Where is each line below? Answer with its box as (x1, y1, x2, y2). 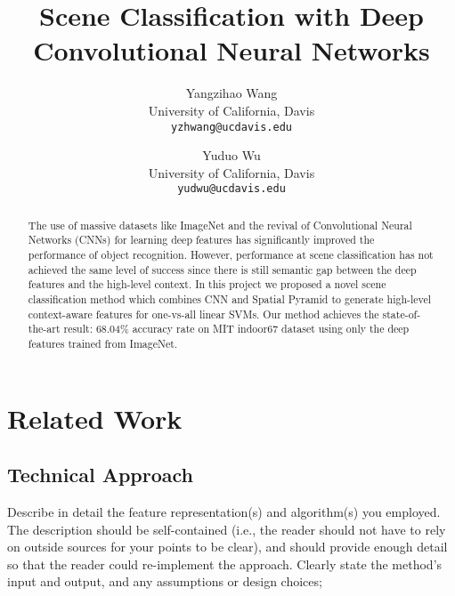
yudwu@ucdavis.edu (177, 182, 286, 196)
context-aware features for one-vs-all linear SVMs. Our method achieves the (28, 306, 379, 321)
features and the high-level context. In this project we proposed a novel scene (28, 277, 386, 292)
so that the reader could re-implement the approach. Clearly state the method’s (7, 554, 443, 573)
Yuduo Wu (202, 146, 261, 165)
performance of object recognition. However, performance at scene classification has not (28, 247, 434, 262)
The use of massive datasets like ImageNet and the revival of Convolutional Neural (28, 217, 412, 232)
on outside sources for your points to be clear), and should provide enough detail (7, 537, 448, 556)
